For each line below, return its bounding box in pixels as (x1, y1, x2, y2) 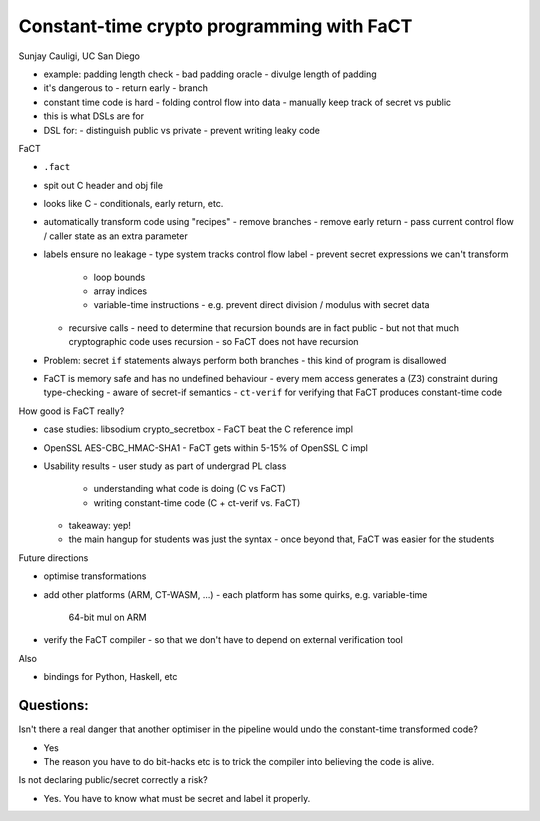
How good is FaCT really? (18, 405, 125, 417)
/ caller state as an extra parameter (43, 230, 189, 242)
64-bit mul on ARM (68, 611, 147, 624)
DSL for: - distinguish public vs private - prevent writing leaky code (43, 124, 320, 136)
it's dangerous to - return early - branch (43, 82, 209, 94)
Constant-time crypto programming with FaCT (18, 15, 413, 37)
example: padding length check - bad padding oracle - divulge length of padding (43, 68, 377, 80)
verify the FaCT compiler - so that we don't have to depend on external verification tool (43, 634, 404, 646)
